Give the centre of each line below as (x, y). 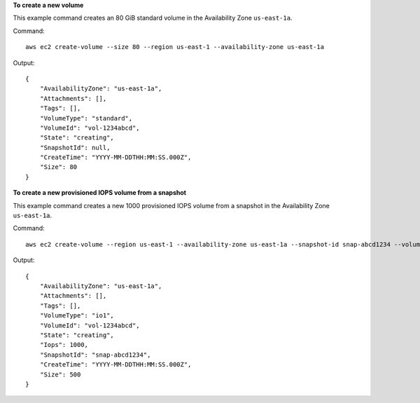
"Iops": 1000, (64, 345)
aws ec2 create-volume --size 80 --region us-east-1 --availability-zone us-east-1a (175, 47)
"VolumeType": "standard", (86, 118)
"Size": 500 (60, 374)
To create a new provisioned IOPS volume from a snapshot (100, 193)
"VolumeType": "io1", (77, 316)
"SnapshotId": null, (75, 148)
